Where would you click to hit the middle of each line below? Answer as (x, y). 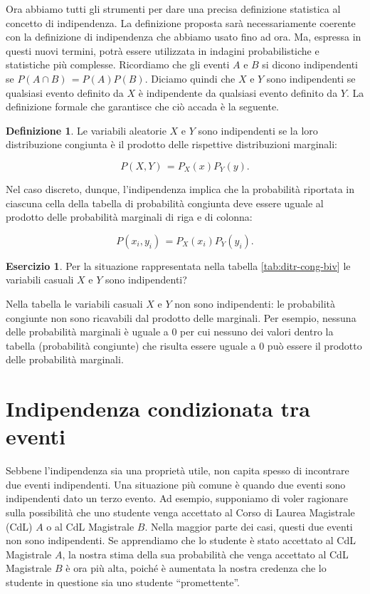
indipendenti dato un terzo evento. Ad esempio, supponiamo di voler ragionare (177, 498)
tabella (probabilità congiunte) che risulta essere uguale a (131, 345)
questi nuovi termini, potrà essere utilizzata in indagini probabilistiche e (163, 50)
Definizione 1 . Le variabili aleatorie (86, 130)
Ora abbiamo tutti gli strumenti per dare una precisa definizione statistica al (173, 9)
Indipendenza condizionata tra (158, 408)
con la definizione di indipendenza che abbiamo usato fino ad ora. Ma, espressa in (184, 37)
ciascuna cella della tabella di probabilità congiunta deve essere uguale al (165, 203)
